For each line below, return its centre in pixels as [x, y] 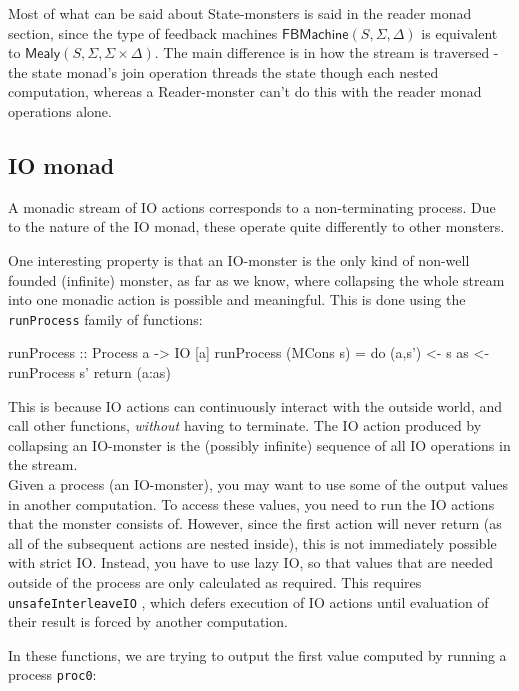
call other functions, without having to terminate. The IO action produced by [245, 425]
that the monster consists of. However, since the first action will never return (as [255, 523]
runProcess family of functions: [105, 318]
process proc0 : [52, 674]
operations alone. [60, 110]
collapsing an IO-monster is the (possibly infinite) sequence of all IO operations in [259, 444]
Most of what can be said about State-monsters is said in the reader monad [240, 13]
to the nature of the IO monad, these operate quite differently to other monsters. [256, 226]
